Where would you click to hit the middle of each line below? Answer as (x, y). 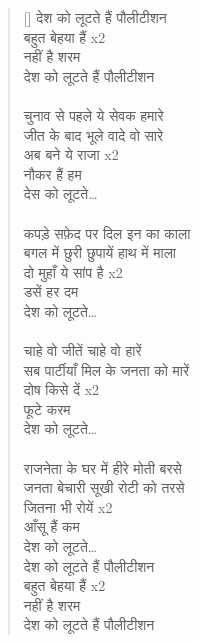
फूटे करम (47, 408)
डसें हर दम (51, 291)
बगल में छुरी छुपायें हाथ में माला (99, 252)
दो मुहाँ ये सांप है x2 (73, 271)
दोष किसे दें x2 (61, 389)
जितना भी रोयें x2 (68, 506)
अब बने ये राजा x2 (71, 154)
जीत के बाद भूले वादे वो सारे (93, 134)
